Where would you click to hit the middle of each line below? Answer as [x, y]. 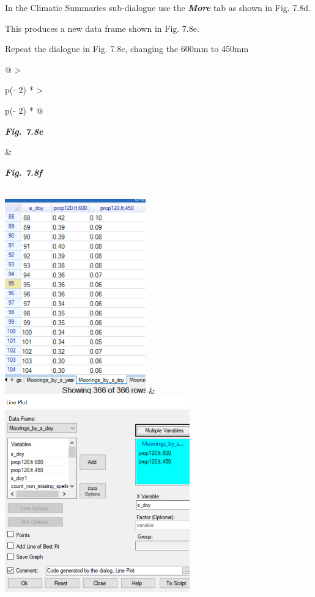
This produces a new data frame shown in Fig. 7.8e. [102, 28]
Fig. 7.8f [24, 172]
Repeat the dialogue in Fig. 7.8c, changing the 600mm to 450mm [127, 49]
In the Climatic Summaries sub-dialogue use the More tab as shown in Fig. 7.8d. [158, 7]
